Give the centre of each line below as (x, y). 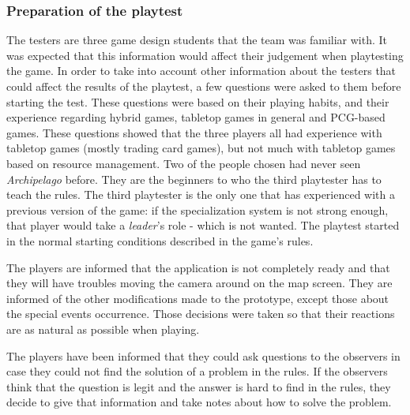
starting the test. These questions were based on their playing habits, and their (198, 101)
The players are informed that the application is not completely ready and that (198, 267)
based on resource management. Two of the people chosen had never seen (184, 163)
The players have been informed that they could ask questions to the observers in (203, 355)
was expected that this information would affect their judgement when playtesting (205, 55)
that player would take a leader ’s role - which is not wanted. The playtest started (203, 225)
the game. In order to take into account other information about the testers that (201, 71)
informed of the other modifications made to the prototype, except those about (198, 298)
